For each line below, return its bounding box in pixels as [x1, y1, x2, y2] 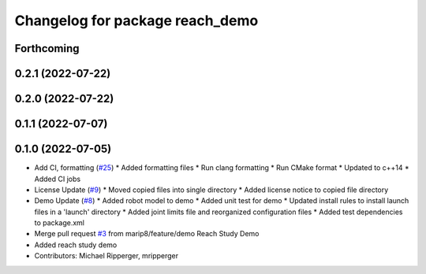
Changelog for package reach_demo [14, 12, 259, 29]
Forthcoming [14, 42, 80, 55]
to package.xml [34, 218, 84, 228]
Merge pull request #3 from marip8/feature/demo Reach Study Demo [34, 229, 260, 239]
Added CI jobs [34, 174, 81, 183]
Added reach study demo [34, 240, 118, 250]
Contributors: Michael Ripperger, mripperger [34, 251, 179, 261]
